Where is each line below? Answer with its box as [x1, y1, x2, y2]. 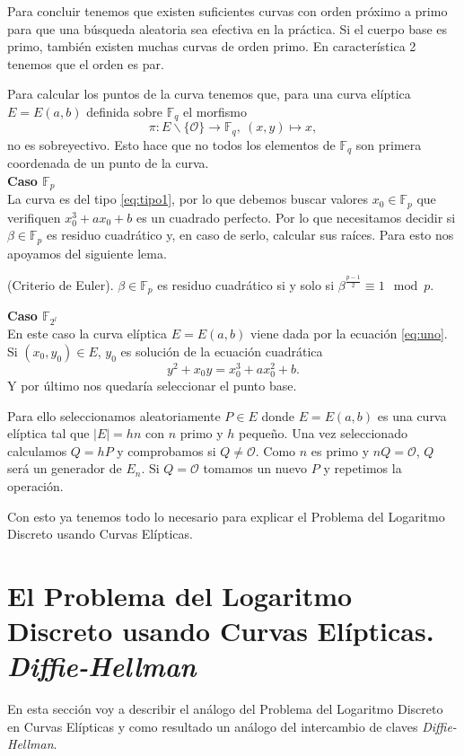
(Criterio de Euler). [7, 275, 114, 294]
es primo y [311, 441, 370, 460]
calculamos [7, 441, 67, 460]
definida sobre [86, 101, 163, 120]
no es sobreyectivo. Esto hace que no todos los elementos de [7, 135, 336, 154]
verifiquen [7, 207, 61, 226]
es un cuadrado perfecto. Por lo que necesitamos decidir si [136, 207, 456, 226]
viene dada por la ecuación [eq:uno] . [250, 324, 448, 343]
